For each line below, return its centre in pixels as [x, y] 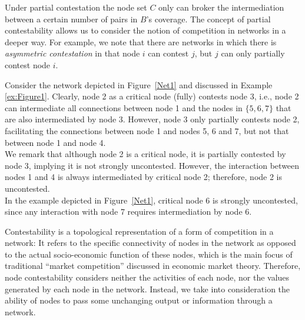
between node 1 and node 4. [55, 142]
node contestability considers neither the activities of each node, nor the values [147, 277]
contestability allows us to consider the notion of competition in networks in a [145, 30]
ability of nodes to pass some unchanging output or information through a [139, 300]
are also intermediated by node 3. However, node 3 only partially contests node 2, [152, 119]
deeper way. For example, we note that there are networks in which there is [141, 41]
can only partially [253, 53]
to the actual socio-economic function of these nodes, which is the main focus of [149, 254]
